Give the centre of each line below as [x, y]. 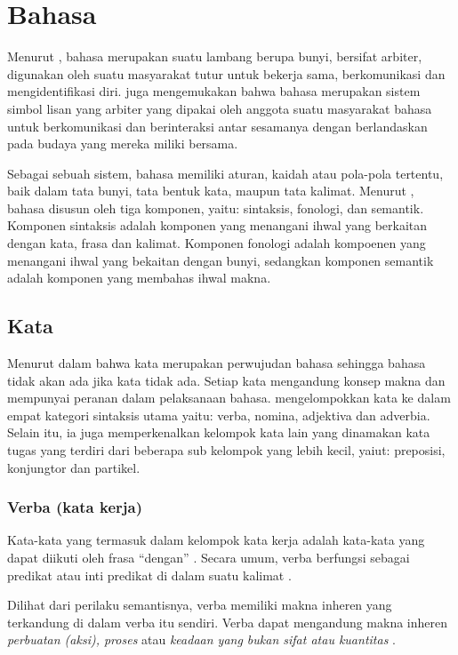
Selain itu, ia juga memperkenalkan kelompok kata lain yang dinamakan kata [219, 432]
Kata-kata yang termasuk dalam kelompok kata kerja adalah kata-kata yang [216, 540]
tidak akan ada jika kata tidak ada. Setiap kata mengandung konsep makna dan [226, 380]
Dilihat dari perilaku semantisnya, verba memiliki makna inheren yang [200, 605]
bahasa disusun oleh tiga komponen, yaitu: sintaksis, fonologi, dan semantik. [216, 208]
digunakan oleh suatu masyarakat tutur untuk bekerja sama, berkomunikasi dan [226, 73]
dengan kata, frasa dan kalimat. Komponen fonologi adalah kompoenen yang [217, 243]
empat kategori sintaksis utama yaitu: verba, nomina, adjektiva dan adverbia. [219, 415]
